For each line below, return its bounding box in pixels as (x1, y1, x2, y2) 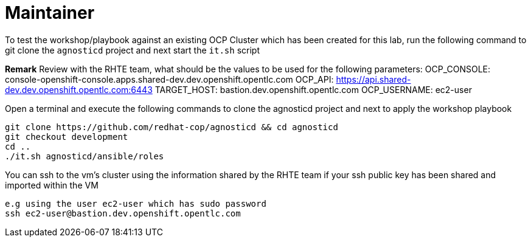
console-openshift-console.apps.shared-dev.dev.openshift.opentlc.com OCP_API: (5, 74, 334, 85)
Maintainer (5, 2, 95, 23)
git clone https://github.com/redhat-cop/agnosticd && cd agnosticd (5, 122, 338, 132)
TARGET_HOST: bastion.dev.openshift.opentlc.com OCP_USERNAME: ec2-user (154, 84, 472, 95)
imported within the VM (5, 179, 99, 190)
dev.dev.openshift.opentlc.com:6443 (5, 84, 153, 95)
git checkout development (5, 131, 128, 142)
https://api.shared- (336, 74, 411, 85)
